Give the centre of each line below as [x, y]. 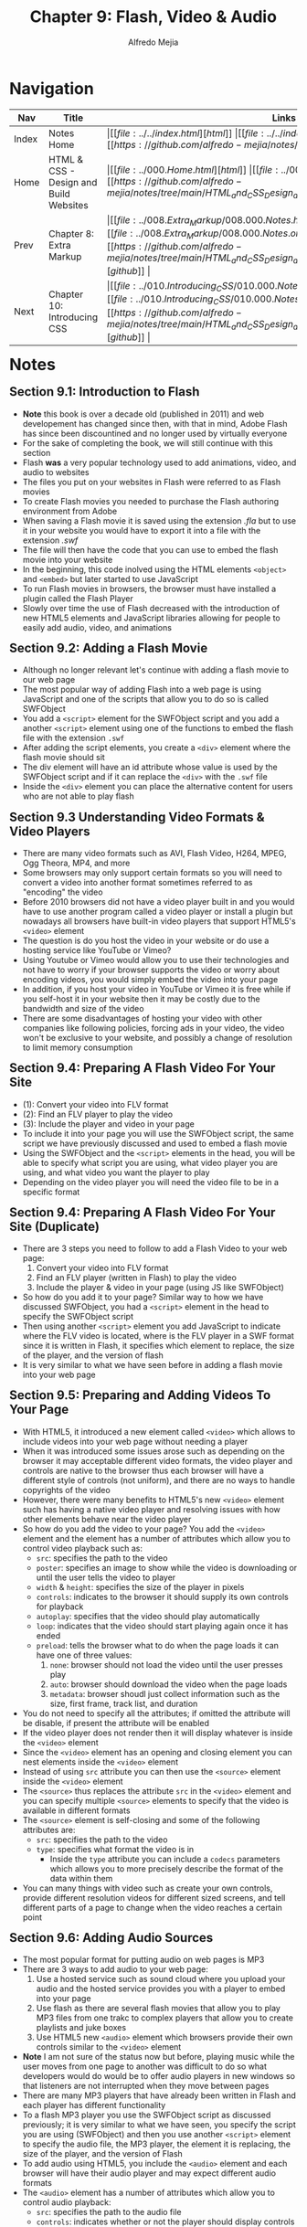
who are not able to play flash [79, 796]
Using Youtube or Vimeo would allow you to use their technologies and [156, 960]
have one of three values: [84, 1655]
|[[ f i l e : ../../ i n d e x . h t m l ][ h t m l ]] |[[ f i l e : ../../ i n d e [204, 133]
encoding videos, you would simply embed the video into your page [150, 979]
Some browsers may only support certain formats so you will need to [152, 872]
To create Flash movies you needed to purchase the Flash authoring [151, 501]
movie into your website [68, 559]
